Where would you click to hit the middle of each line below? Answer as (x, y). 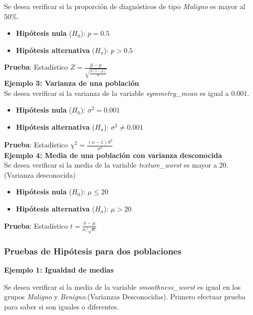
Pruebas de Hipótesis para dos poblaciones (93, 251)
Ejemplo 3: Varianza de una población (72, 83)
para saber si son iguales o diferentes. (61, 306)
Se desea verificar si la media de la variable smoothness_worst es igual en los (122, 286)
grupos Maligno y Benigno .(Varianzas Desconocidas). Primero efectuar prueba (125, 297)
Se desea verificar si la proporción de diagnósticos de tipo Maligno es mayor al (125, 6)
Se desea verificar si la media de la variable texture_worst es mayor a (111, 165)
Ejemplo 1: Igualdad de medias (59, 270)
